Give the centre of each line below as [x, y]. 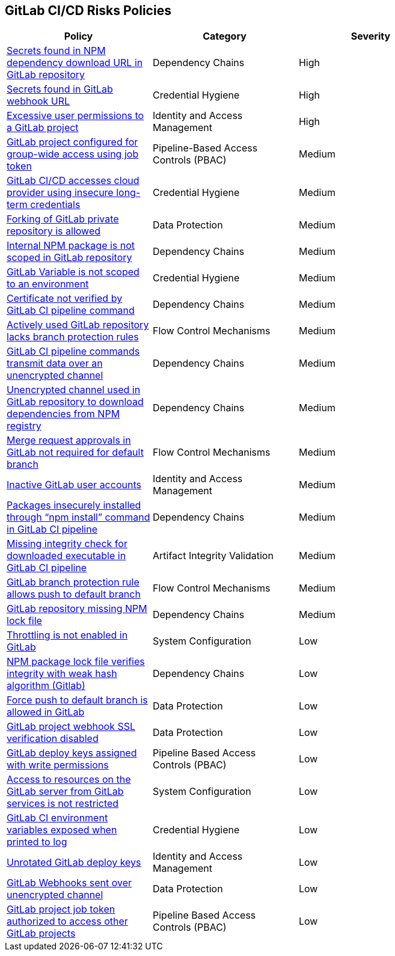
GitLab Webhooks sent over [69, 883]
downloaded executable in [66, 556]
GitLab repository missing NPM [77, 609]
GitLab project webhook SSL [71, 727]
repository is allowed [54, 231]
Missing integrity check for [67, 544]
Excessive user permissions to [75, 116]
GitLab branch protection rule [73, 582]
